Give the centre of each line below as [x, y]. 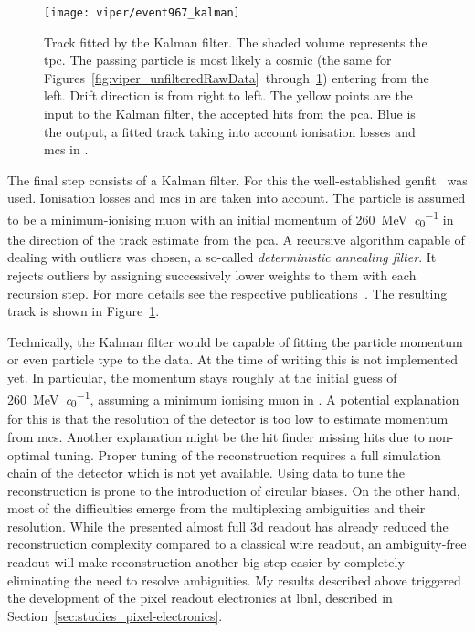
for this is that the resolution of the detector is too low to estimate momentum [228, 419]
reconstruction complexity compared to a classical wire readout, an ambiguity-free [237, 544]
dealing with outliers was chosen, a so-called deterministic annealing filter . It [222, 257]
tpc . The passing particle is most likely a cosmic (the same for [218, 60]
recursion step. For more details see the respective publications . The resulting [227, 293]
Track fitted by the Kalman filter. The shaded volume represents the [236, 42]
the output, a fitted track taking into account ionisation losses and [230, 131]
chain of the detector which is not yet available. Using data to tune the [206, 473]
